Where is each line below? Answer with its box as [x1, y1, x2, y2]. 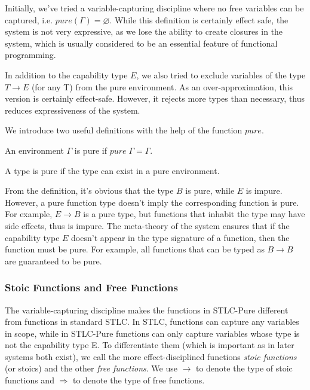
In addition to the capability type [5, 68, 128, 81]
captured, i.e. [5, 13, 53, 26]
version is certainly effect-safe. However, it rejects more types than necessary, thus [5, 92, 305, 105]
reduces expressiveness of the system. [5, 103, 140, 116]
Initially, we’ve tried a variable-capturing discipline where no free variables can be [5, 2, 304, 14]
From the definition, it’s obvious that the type [5, 184, 174, 197]
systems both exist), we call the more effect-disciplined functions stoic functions [5, 350, 297, 362]
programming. [5, 48, 56, 61]
